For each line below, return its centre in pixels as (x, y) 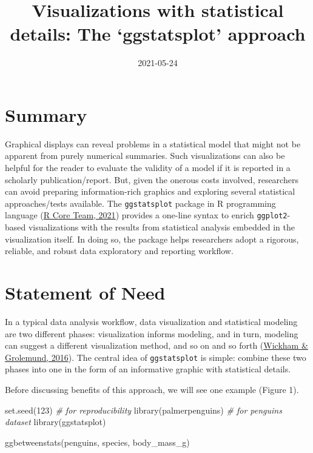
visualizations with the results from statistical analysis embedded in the (161, 227)
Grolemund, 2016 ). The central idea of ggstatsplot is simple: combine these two (156, 357)
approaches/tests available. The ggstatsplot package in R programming (140, 203)
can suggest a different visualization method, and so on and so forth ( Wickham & (156, 345)
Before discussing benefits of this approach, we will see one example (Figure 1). (152, 390)
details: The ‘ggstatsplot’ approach (158, 34)
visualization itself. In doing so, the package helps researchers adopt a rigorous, (152, 239)
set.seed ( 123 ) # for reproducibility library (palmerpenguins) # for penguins (143, 410)
